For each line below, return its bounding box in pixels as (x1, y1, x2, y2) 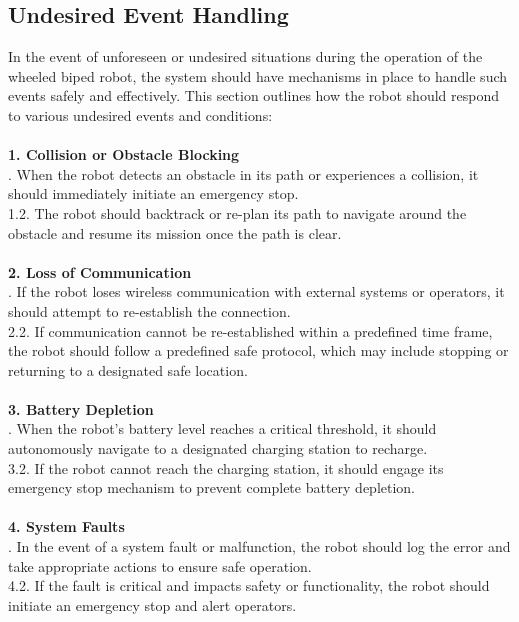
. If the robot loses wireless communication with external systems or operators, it (8, 281, 505, 302)
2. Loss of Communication (8, 261, 192, 282)
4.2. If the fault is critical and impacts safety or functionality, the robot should (8, 575, 490, 596)
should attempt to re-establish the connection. (8, 300, 291, 321)
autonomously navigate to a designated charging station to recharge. (8, 438, 428, 459)
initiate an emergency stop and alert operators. (8, 594, 297, 615)
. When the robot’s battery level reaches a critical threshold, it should (8, 418, 437, 439)
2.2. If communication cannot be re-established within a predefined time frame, (8, 320, 493, 341)
